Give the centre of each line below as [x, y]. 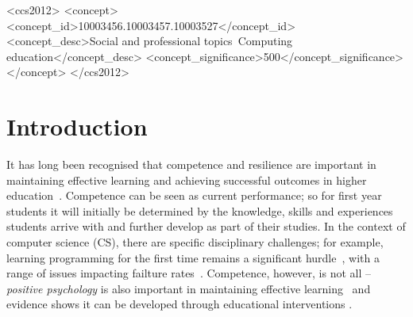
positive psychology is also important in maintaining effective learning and [189, 288]
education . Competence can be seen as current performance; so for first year [194, 195]
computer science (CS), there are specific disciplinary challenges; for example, [195, 242]
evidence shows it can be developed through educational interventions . [179, 304]
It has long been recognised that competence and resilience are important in [191, 164]
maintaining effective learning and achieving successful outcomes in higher [187, 180]
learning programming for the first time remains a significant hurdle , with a [193, 257]
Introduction [77, 126]
